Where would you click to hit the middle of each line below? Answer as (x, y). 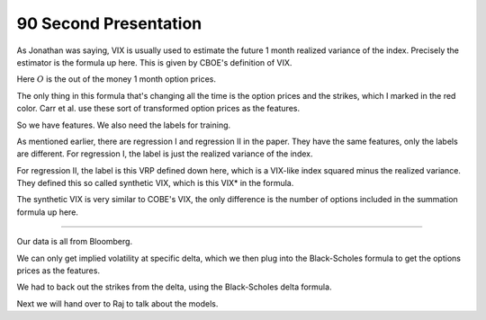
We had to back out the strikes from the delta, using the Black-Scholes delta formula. (174, 287)
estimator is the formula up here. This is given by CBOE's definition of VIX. (154, 62)
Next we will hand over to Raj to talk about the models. (117, 303)
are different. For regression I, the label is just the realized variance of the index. (165, 154)
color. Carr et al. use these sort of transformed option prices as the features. (158, 109)
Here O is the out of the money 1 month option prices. (116, 79)
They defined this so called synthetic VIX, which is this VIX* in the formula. (155, 183)
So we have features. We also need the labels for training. (124, 125)
